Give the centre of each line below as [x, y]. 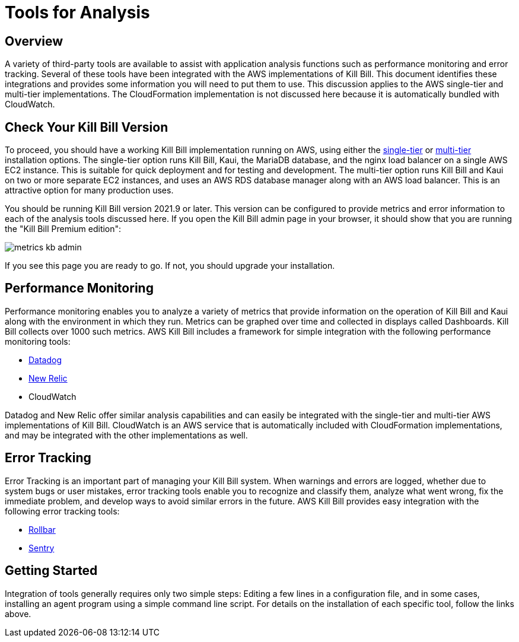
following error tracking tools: [62, 511]
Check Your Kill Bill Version [87, 127]
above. [18, 614]
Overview [34, 41]
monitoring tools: [38, 341]
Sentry [42, 548]
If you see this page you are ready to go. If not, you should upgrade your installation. [170, 266]
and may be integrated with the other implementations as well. [126, 435]
